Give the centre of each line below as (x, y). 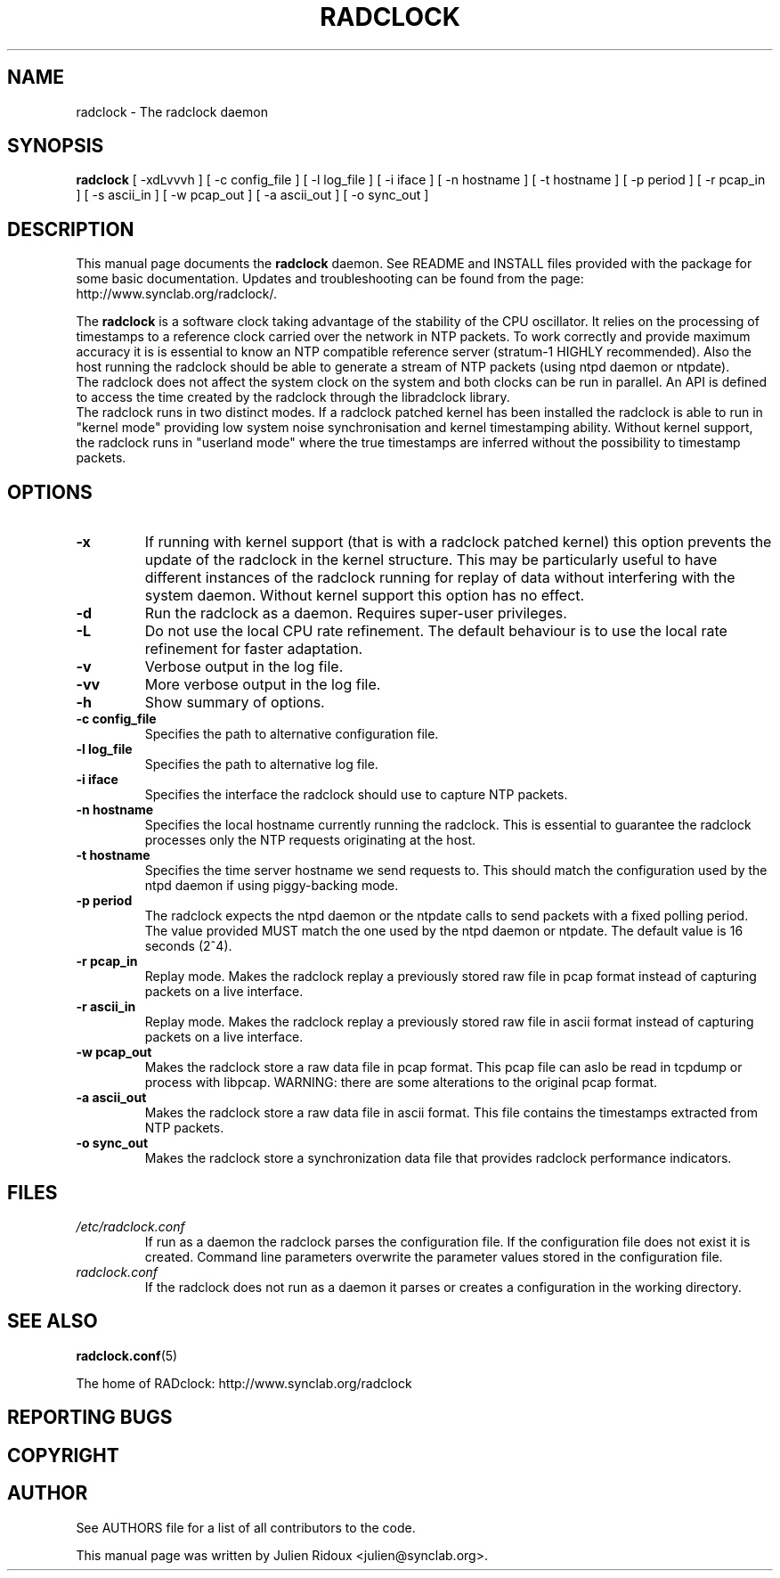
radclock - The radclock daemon (172, 111)
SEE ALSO (53, 1321)
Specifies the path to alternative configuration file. (292, 734)
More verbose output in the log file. (263, 685)
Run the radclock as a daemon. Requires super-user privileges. (356, 613)
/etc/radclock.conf (130, 1226)
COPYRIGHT (63, 1455)
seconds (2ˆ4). (188, 946)
